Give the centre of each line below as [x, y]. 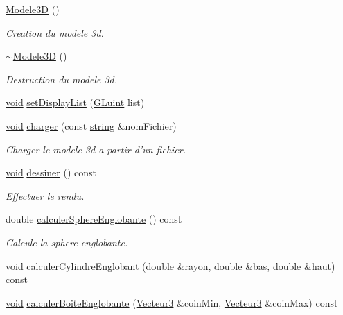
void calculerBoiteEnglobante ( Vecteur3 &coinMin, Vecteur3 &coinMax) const [172, 302]
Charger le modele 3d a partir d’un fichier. [96, 149]
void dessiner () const [51, 172]
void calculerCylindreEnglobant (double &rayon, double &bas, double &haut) [170, 265]
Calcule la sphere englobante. [67, 242]
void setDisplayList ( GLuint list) [75, 102]
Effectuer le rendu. [45, 195]
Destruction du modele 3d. [62, 79]
